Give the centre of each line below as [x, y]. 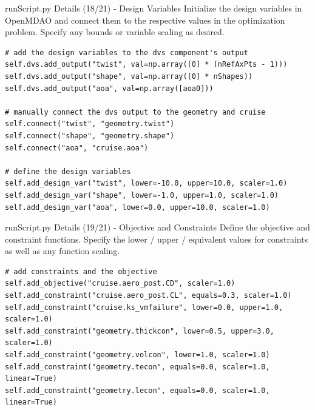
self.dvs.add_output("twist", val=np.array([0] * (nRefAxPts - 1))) [146, 65]
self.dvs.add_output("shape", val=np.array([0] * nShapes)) [129, 76]
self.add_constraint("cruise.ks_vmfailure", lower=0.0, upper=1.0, [144, 307]
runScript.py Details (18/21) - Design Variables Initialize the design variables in [154, 8]
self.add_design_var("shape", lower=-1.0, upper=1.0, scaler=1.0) [142, 195]
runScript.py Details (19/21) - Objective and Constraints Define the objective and [157, 227]
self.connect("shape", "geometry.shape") [90, 136]
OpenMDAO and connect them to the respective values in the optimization [145, 20]
